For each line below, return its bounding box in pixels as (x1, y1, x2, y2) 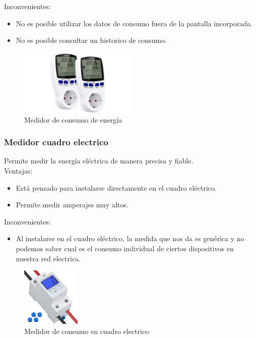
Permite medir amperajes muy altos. (16, 199, 129, 210)
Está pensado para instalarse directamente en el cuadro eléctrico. (16, 182, 217, 193)
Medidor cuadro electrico (4, 136, 108, 148)
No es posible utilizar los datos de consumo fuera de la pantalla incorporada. (16, 18, 252, 28)
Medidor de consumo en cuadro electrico (24, 325, 149, 336)
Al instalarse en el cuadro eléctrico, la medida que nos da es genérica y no (16, 233, 244, 244)
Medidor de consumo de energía (24, 114, 122, 125)
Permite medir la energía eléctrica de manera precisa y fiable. (4, 155, 194, 166)
